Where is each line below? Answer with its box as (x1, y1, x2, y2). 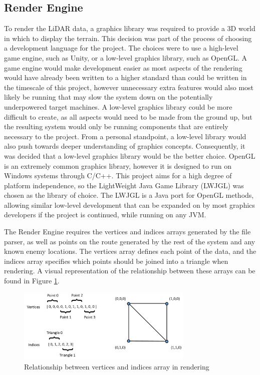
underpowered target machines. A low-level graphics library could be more (4, 101, 232, 112)
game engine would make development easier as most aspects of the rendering (4, 62, 242, 73)
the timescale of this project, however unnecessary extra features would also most (4, 82, 254, 92)
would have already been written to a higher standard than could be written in (4, 72, 247, 83)
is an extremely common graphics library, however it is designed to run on (4, 160, 231, 171)
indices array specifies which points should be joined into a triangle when (4, 255, 228, 266)
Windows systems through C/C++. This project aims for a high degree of (4, 170, 232, 181)
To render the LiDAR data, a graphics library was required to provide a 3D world (4, 23, 255, 34)
